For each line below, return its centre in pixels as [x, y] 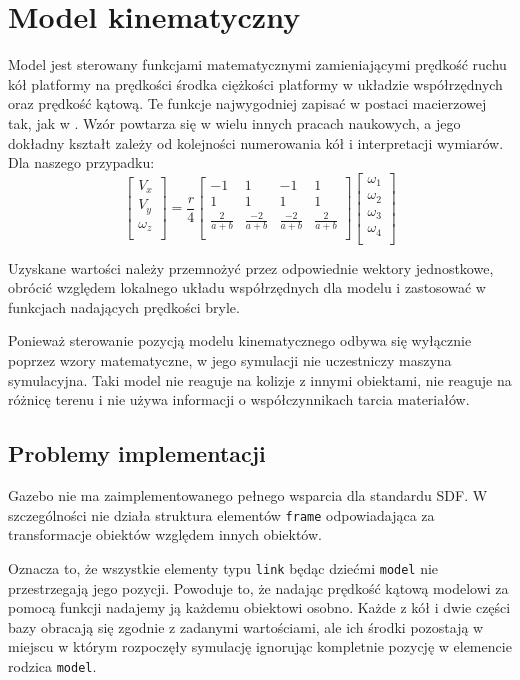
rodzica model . [52, 665]
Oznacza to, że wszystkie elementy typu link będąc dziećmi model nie [223, 567]
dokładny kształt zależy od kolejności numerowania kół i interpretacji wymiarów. [256, 142]
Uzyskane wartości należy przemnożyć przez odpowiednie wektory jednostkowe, [251, 267]
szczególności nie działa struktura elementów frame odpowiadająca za [221, 514]
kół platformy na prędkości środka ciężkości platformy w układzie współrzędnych [255, 83]
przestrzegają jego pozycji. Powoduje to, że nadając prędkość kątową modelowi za [258, 587]
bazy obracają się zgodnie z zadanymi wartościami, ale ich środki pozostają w [246, 626]
